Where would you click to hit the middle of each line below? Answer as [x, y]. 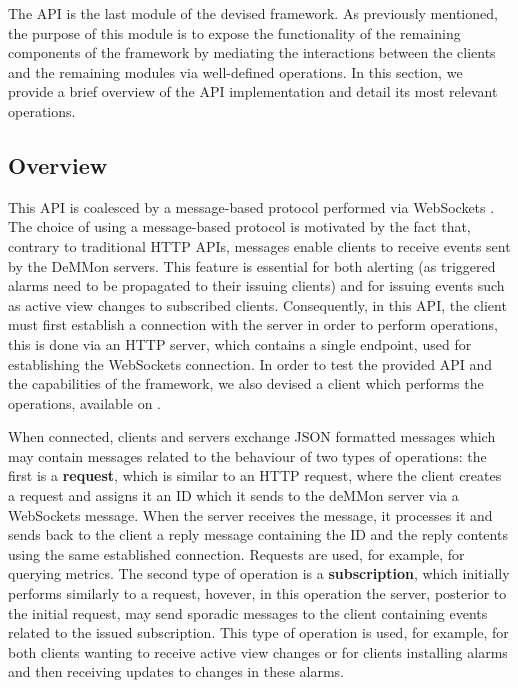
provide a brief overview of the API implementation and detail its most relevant [253, 91]
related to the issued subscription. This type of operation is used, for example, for [258, 632]
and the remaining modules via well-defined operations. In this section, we [235, 71]
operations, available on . [84, 402]
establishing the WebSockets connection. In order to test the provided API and [250, 363]
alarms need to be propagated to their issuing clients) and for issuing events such [256, 285]
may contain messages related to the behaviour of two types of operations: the [247, 455]
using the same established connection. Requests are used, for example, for [236, 553]
